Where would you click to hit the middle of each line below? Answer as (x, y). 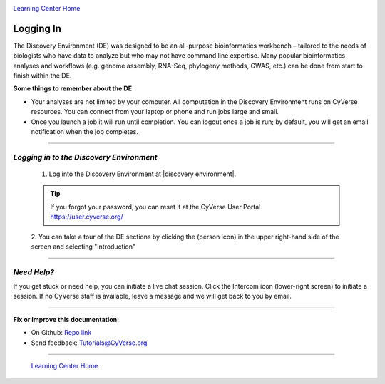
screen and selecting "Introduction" (83, 247)
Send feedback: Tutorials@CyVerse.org (89, 343)
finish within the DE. (42, 76)
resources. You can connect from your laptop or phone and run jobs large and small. (155, 112)
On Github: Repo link (61, 333)
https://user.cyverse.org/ (87, 217)
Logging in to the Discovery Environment (85, 157)
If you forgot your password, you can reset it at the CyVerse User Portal (155, 207)
